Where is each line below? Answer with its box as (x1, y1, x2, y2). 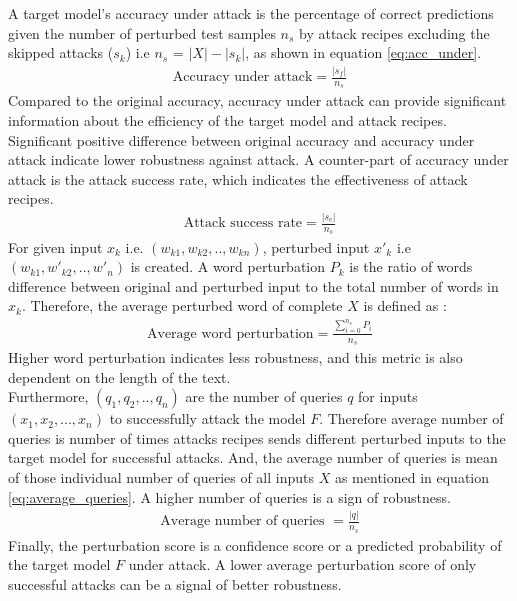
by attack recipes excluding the (299, 22, 490, 43)
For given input (8, 236, 103, 257)
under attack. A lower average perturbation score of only (128, 554, 477, 575)
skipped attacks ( (8, 42, 114, 63)
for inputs (358, 386, 418, 407)
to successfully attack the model (109, 408, 306, 429)
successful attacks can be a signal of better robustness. (8, 573, 342, 594)
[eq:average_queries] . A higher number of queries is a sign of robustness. (8, 486, 451, 507)
